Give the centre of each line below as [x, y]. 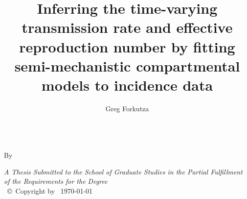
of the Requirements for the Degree [56, 181]
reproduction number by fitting [127, 46]
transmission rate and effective [127, 27]
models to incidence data [127, 85]
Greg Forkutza [127, 108]
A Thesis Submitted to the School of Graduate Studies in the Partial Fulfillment [123, 171]
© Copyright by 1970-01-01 [50, 190]
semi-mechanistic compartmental [127, 65]
